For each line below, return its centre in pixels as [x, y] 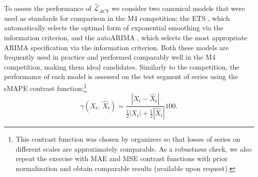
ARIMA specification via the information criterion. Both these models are [117, 47]
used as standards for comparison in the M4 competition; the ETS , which [117, 18]
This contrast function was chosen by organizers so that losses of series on [128, 139]
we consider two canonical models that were [178, 8]
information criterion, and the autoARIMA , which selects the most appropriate [126, 37]
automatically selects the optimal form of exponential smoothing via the [114, 28]
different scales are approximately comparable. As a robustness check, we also [133, 148]
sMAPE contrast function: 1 [45, 87]
